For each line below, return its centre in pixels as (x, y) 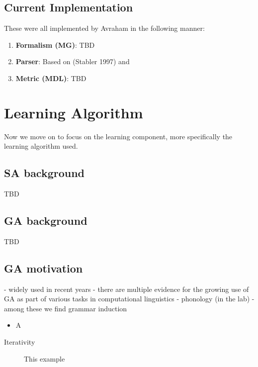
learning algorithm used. (41, 146)
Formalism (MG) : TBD (55, 45)
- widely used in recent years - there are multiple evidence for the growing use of (127, 289)
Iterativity (20, 342)
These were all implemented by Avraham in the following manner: (104, 28)
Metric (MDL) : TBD (51, 78)
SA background (44, 173)
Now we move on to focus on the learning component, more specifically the (118, 136)
